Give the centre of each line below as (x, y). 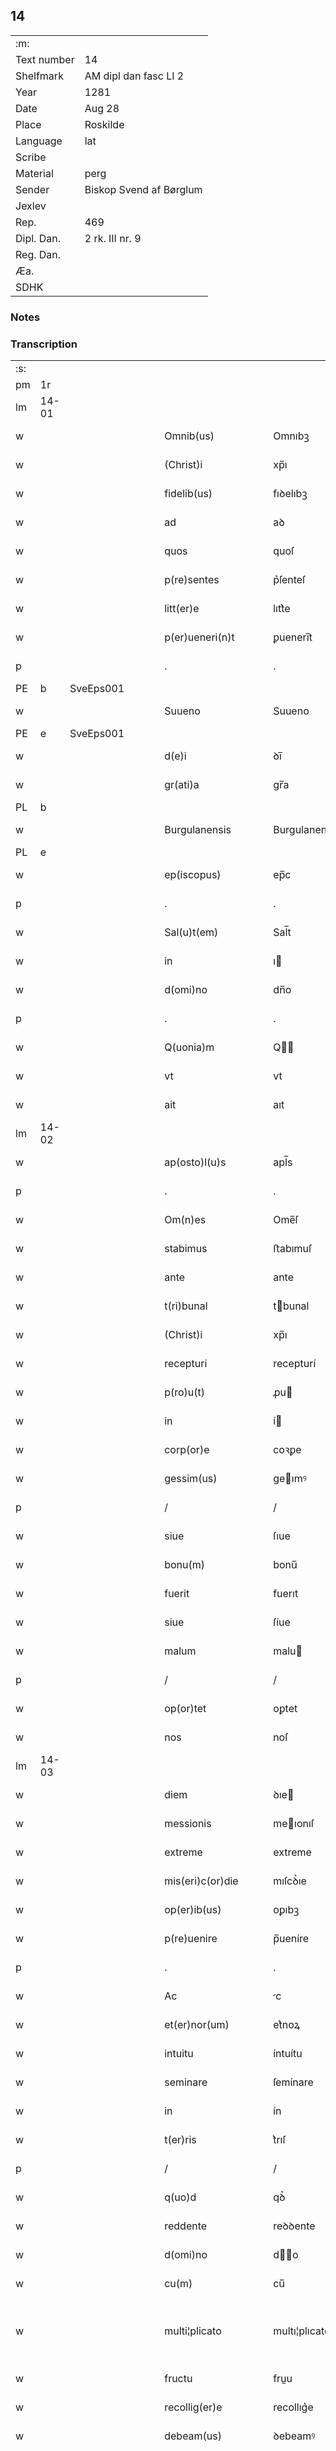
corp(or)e (187, 1450)
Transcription (44, 344)
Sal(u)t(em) (191, 932)
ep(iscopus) (193, 875)
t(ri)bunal (186, 1306)
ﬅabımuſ (293, 1249)
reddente (186, 2226)
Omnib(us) (189, 436)
